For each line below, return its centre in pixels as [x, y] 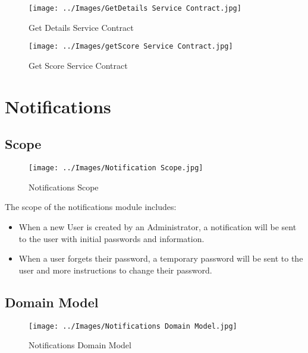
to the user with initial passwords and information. [111, 238]
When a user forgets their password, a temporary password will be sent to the [161, 258]
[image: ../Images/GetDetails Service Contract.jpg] [135, 8]
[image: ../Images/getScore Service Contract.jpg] [131, 47]
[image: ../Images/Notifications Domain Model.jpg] [133, 326]
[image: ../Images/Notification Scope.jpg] [116, 168]
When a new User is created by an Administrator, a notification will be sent [158, 226]
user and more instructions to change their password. [115, 270]
